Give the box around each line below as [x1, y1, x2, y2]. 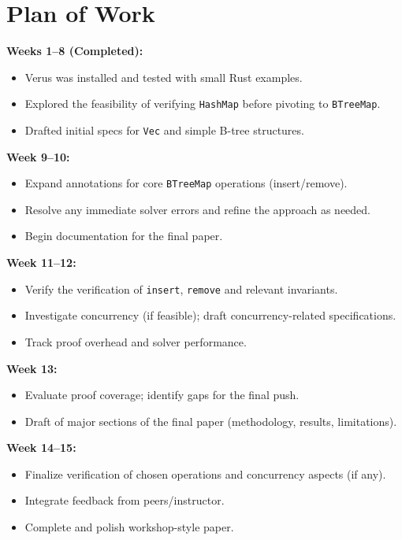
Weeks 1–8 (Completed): [6, 43, 143, 59]
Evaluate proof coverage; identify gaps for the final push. [24, 387, 300, 403]
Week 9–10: [6, 148, 70, 165]
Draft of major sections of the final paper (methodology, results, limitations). [24, 412, 397, 429]
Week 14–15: [6, 439, 76, 456]
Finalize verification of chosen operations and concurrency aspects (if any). [24, 465, 386, 482]
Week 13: [6, 360, 58, 376]
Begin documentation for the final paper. [24, 227, 223, 244]
